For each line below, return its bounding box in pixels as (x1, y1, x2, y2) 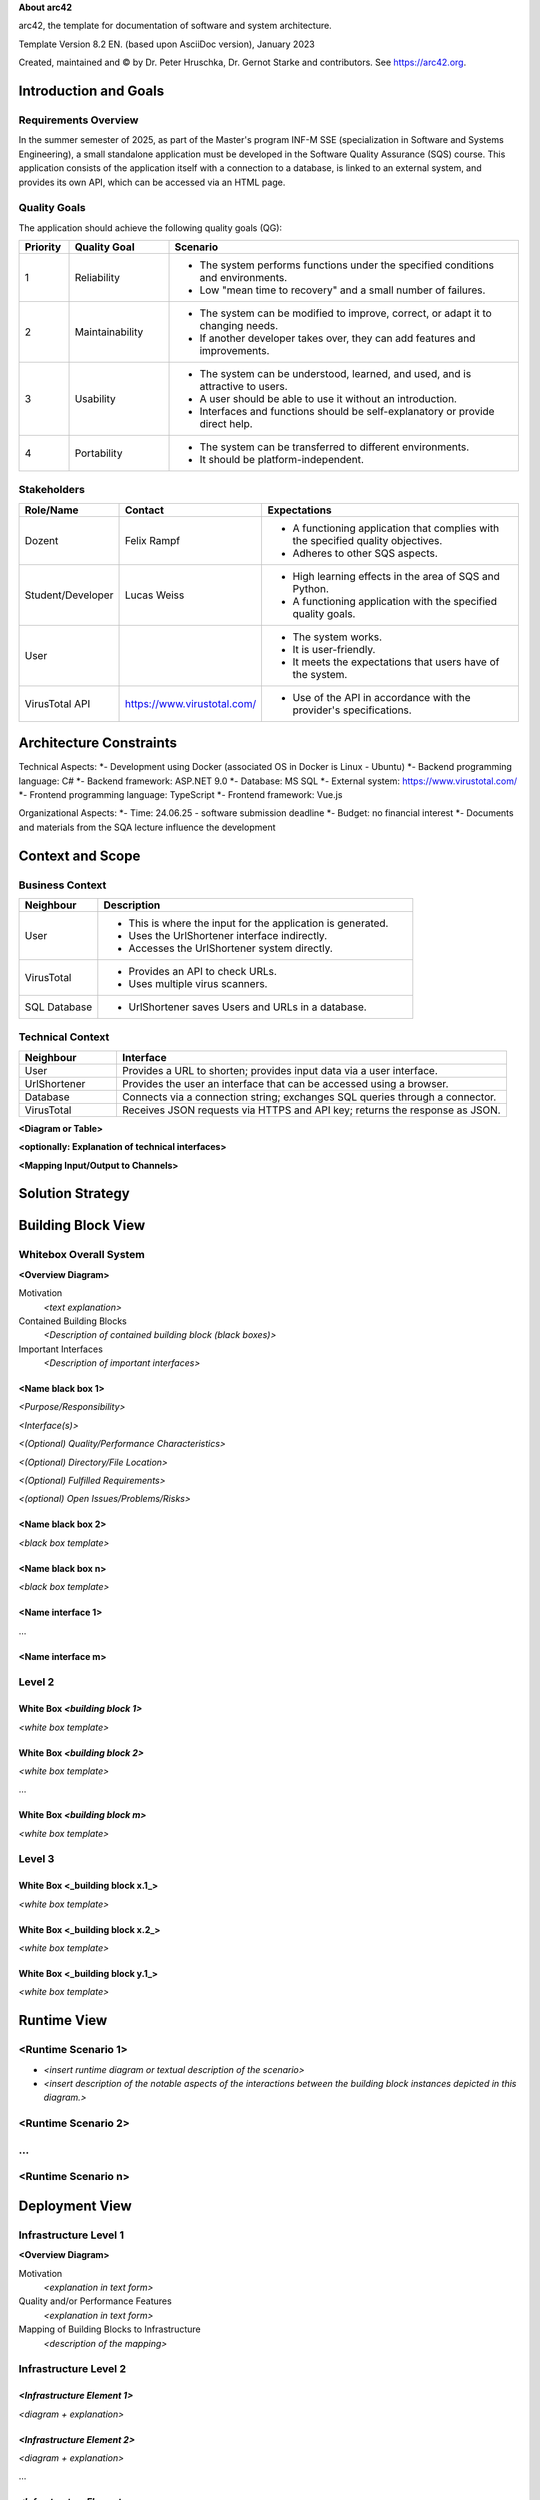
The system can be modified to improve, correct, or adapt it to (199, 306, 492, 320)
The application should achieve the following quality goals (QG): (18, 221, 283, 234)
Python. (292, 581, 329, 595)
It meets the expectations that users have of (292, 655, 500, 669)
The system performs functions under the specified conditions (199, 258, 495, 272)
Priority (24, 240, 62, 254)
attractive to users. (199, 380, 289, 394)
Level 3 (18, 1852, 55, 1866)
